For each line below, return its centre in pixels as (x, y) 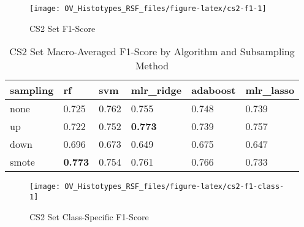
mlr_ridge (156, 90)
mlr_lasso (270, 90)
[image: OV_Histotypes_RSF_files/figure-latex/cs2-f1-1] (148, 9)
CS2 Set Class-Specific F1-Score (89, 216)
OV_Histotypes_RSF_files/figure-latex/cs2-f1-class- (174, 187)
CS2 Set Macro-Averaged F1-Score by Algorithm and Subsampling (152, 52)
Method (152, 66)
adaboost (214, 90)
